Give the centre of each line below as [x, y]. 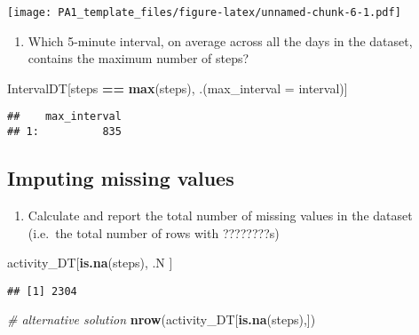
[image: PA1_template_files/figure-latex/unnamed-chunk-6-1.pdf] [204, 12]
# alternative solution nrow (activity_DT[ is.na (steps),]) [162, 319]
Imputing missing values [121, 178]
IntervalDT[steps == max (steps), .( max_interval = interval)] [178, 88]
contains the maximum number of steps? [138, 58]
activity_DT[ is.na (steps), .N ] [90, 263]
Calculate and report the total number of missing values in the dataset [220, 215]
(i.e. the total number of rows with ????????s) [154, 232]
